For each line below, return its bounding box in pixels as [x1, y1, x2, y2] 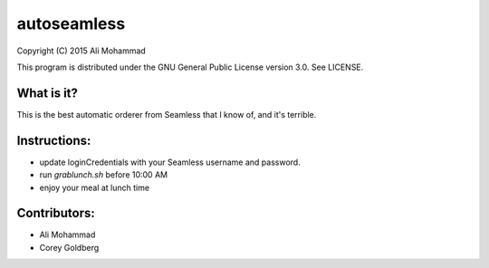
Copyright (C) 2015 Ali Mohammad [16, 45, 147, 56]
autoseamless [16, 14, 126, 33]
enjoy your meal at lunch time [39, 182, 149, 193]
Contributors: [16, 206, 95, 221]
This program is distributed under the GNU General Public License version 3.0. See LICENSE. [16, 62, 364, 72]
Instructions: [16, 132, 91, 148]
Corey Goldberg [39, 242, 100, 253]
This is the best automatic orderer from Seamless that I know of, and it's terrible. [16, 109, 317, 120]
